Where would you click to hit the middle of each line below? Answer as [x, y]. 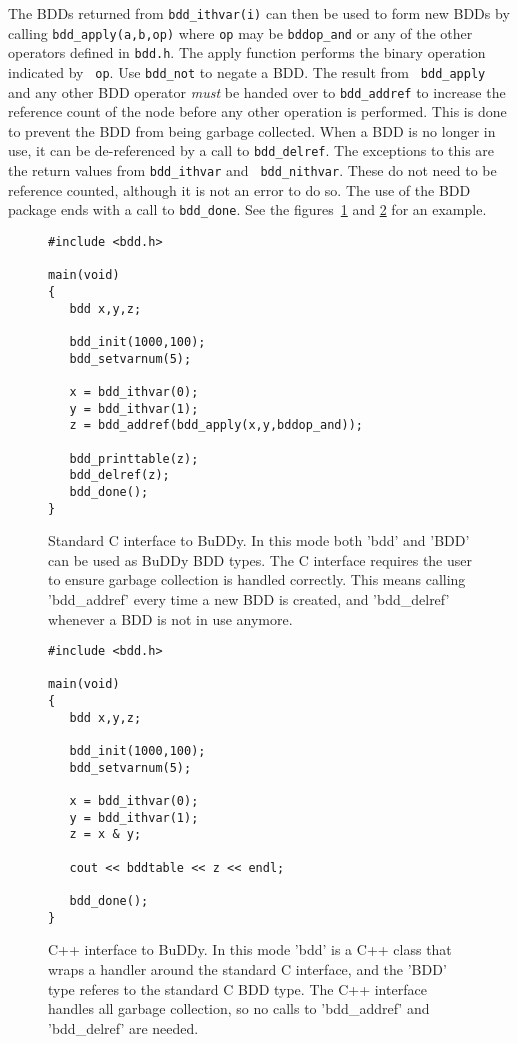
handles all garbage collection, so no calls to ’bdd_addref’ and [239, 1008]
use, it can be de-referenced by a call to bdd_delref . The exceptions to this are [251, 150]
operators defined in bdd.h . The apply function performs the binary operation [247, 52]
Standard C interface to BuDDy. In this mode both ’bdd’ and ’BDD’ [259, 540]
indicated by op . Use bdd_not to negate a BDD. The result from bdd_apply [247, 71]
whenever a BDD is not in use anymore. [170, 618]
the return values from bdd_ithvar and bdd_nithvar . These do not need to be [252, 170]
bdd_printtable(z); [134, 458]
